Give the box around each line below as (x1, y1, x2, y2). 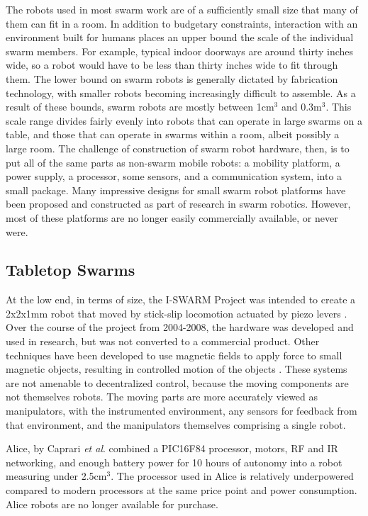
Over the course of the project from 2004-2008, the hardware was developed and (6, 320, 354, 335)
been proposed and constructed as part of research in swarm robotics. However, (6, 196, 351, 211)
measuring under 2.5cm (6, 469, 107, 483)
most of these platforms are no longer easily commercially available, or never (6, 210, 338, 225)
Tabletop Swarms (6, 259, 135, 281)
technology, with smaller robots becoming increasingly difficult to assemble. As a (6, 85, 356, 100)
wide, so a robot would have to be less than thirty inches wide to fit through (6, 57, 338, 72)
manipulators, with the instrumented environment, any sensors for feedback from (6, 403, 357, 418)
